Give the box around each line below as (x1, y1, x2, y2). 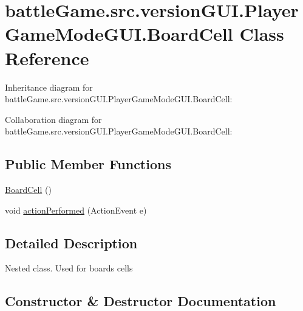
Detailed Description (5, 233, 138, 252)
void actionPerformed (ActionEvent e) (5, 203, 147, 216)
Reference (5, 45, 89, 70)
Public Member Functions (5, 155, 171, 173)
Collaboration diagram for (5, 113, 102, 125)
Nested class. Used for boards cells (5, 262, 133, 274)
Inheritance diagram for (5, 80, 93, 93)
